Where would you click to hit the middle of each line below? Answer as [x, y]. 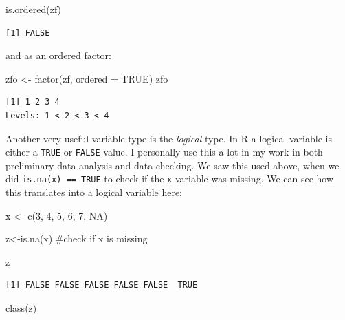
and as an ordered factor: [58, 55]
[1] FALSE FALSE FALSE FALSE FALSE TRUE [102, 285]
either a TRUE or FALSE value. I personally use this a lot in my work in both [164, 152]
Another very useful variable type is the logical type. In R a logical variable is [169, 138]
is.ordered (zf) [34, 9]
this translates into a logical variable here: [94, 192]
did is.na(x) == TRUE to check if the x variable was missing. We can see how [170, 179]
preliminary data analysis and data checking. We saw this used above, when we [172, 165]
